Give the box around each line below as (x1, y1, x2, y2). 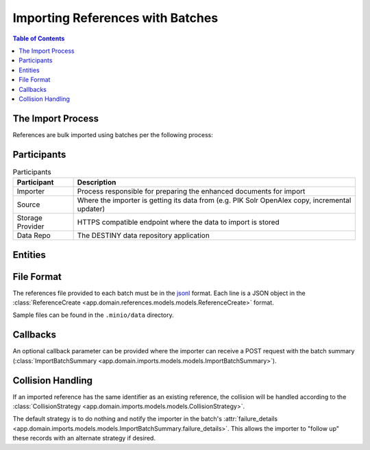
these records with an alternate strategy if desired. (12, 434, 156, 442)
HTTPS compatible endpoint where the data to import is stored (77, 217, 280, 227)
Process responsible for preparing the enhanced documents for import (77, 187, 306, 196)
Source (16, 200, 40, 209)
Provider (16, 222, 45, 231)
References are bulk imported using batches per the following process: (12, 130, 214, 139)
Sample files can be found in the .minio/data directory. (12, 311, 174, 319)
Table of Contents (12, 34, 65, 43)
